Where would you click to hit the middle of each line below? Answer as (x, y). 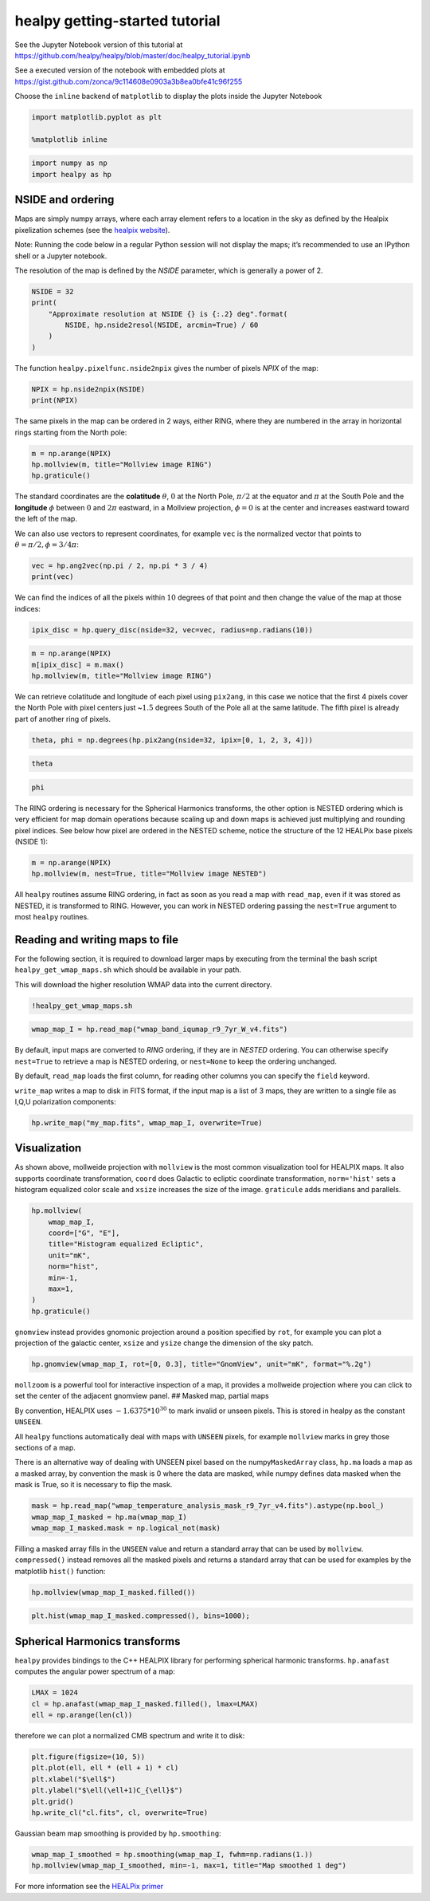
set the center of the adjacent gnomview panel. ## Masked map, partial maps (142, 1396)
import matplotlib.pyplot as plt (97, 117)
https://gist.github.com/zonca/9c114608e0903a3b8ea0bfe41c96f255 (129, 81)
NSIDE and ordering (64, 200)
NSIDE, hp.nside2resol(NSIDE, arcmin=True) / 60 (162, 325)
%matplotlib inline (69, 139)
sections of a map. (45, 1448)
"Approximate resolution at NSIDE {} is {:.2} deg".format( (168, 314)
